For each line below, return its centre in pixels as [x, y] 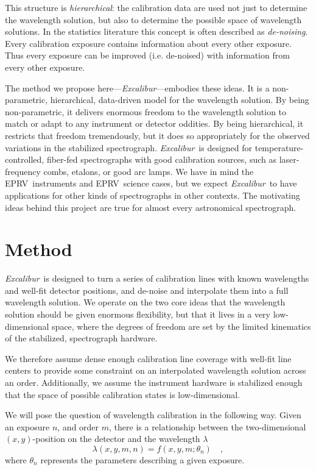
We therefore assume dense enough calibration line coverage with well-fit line [148, 358]
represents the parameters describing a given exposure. [142, 459]
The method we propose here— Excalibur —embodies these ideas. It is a [137, 87]
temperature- [279, 147]
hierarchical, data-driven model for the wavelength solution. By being [180, 100]
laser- [289, 159]
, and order [78, 426]
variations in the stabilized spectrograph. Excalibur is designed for [129, 147]
